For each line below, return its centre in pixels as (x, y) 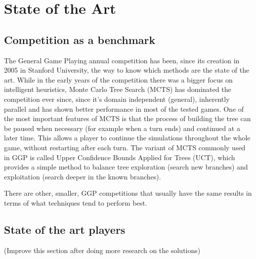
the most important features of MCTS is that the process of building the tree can (128, 118)
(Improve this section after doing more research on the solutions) (102, 250)
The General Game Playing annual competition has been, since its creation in (122, 60)
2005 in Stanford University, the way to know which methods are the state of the (127, 70)
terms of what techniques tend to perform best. (76, 202)
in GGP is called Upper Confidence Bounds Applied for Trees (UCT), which (120, 157)
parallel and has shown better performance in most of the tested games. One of (124, 108)
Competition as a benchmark (80, 39)
